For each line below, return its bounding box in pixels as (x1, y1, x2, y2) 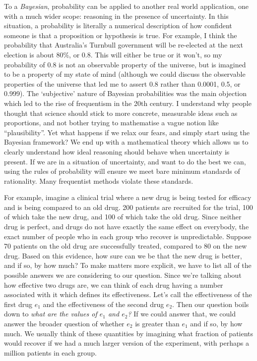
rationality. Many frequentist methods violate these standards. (4, 175, 193, 186)
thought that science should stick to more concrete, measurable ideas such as (4, 107, 238, 118)
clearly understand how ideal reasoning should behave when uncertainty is (4, 146, 230, 156)
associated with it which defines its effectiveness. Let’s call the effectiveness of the (4, 289, 252, 300)
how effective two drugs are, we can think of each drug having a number (4, 279, 223, 290)
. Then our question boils (172, 299, 249, 309)
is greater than (135, 318, 180, 328)
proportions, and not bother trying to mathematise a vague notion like (4, 117, 219, 128)
